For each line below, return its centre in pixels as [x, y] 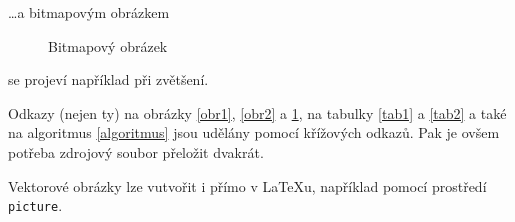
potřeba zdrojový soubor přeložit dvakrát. [136, 151]
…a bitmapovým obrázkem [89, 12]
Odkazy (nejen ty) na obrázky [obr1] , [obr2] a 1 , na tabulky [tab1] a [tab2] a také [257, 112]
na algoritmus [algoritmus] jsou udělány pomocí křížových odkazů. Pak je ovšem [254, 132]
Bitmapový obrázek [108, 45]
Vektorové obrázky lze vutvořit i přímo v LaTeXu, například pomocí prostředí [247, 185]
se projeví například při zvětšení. [108, 79]
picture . [35, 205]
